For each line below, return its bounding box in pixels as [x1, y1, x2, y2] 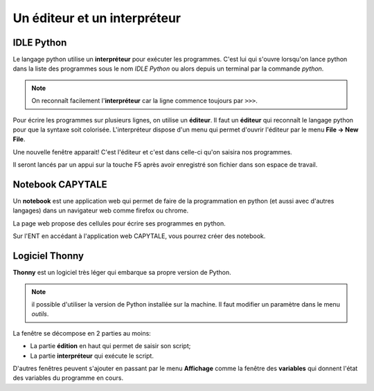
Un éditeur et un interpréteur [12, 10, 181, 26]
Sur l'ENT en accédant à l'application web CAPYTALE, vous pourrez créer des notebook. [12, 232, 266, 240]
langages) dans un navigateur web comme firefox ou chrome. [12, 206, 189, 215]
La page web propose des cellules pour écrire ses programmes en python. [12, 219, 226, 228]
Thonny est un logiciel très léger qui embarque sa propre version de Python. [12, 269, 231, 277]
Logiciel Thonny [12, 250, 84, 262]
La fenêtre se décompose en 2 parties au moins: [12, 329, 152, 337]
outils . [31, 310, 49, 318]
